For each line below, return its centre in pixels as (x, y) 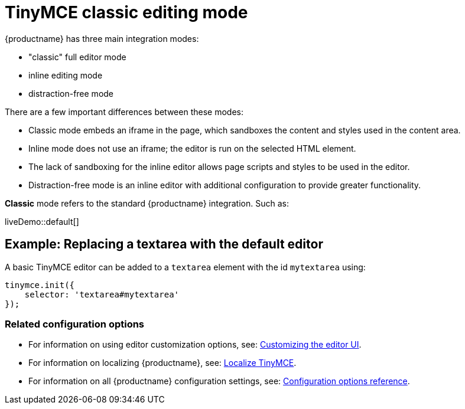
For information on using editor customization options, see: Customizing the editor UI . (195, 345)
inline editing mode (66, 75)
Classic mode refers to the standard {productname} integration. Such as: (147, 203)
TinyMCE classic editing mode (126, 12)
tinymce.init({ (40, 285)
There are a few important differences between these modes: (124, 112)
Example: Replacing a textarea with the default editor (164, 244)
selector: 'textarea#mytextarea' (102, 294)
